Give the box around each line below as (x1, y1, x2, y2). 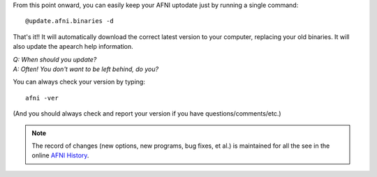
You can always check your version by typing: (13, 77, 146, 86)
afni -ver (25, 94, 59, 102)
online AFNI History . (31, 151, 89, 160)
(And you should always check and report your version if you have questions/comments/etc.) (13, 109, 282, 118)
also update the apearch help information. (13, 43, 134, 51)
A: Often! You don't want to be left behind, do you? (13, 65, 159, 73)
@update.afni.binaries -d (25, 17, 114, 25)
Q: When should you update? (13, 55, 97, 63)
